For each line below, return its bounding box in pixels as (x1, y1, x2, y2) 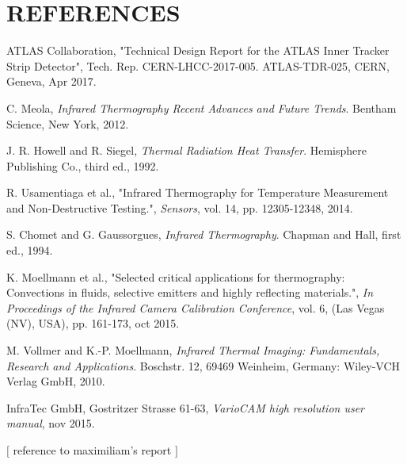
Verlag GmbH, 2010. (6, 373, 105, 389)
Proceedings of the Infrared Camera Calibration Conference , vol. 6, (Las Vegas (6, 299, 385, 316)
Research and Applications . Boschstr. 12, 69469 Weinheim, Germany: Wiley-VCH (6, 357, 401, 374)
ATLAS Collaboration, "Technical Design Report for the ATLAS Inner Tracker (6, 42, 390, 59)
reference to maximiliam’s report (13, 442, 172, 458)
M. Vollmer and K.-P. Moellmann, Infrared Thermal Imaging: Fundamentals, (6, 342, 380, 359)
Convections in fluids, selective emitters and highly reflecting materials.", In (6, 284, 374, 301)
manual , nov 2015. (6, 415, 95, 431)
